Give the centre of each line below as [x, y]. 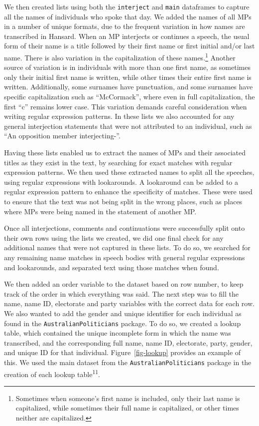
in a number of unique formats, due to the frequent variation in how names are [125, 26]
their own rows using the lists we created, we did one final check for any [114, 237]
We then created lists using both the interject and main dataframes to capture [127, 6]
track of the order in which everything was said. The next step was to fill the [121, 293]
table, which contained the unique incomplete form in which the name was [118, 333]
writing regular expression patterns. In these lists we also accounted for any [119, 116]
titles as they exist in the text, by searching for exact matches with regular [118, 162]
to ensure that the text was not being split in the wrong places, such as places [123, 201]
